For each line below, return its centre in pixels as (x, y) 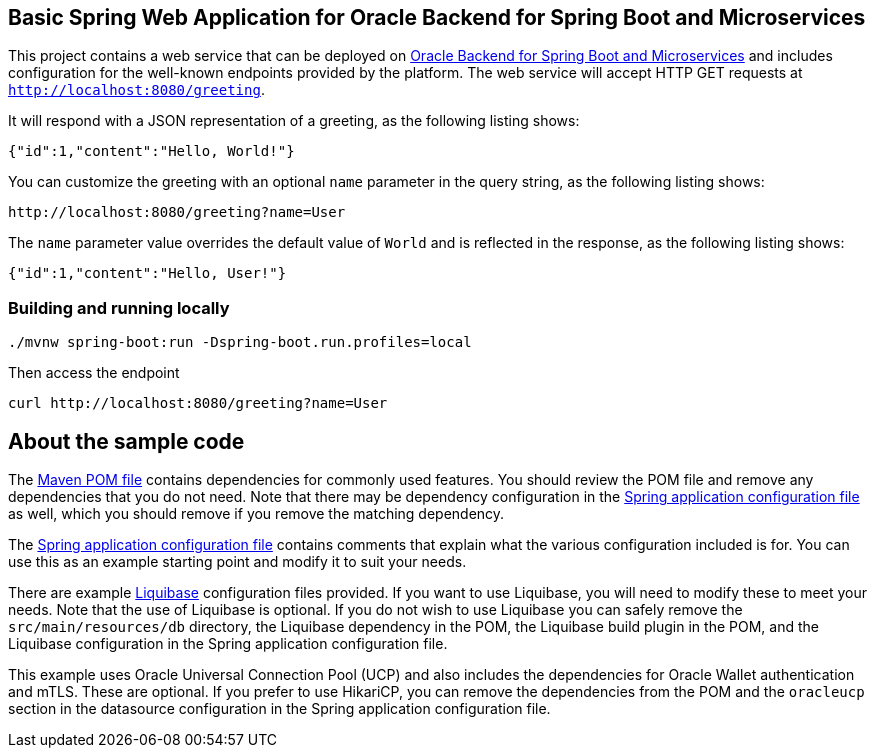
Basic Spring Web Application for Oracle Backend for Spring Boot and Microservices (437, 17)
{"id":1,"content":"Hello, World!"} (151, 151)
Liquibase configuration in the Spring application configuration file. (228, 644)
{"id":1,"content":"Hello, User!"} (147, 273)
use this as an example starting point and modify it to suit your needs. (237, 562)
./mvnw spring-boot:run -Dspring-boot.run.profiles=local (240, 342)
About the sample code (126, 441)
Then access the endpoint (94, 373)
